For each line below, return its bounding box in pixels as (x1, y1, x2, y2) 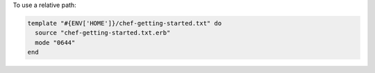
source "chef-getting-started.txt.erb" (35, 29, 171, 37)
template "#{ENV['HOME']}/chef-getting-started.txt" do (27, 19, 222, 27)
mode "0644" (35, 39, 76, 46)
